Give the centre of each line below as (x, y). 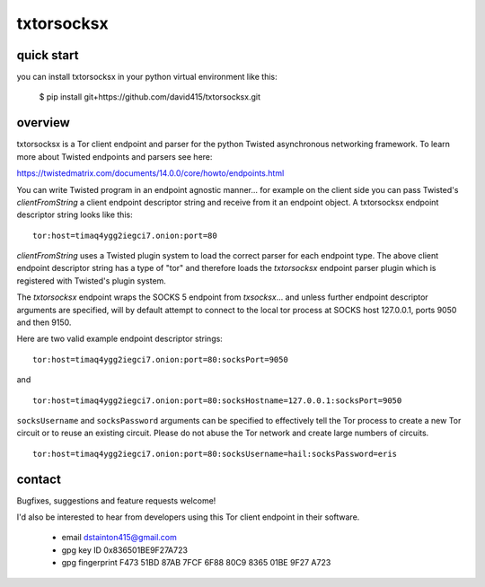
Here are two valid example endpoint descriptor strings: (120, 339)
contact (39, 479)
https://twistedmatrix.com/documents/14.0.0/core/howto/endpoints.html (150, 173)
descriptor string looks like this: (75, 215)
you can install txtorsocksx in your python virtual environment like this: (147, 77)
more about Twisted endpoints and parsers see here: (115, 156)
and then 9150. (44, 322)
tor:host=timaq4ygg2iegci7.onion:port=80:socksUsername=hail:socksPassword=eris (215, 454)
